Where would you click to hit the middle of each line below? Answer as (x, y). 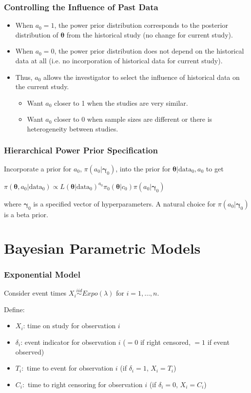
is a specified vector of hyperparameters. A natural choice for (125, 203)
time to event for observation (70, 368)
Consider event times (35, 293)
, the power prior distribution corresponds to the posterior (141, 25)
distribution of (37, 34)
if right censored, (165, 342)
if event (218, 342)
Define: (14, 309)
